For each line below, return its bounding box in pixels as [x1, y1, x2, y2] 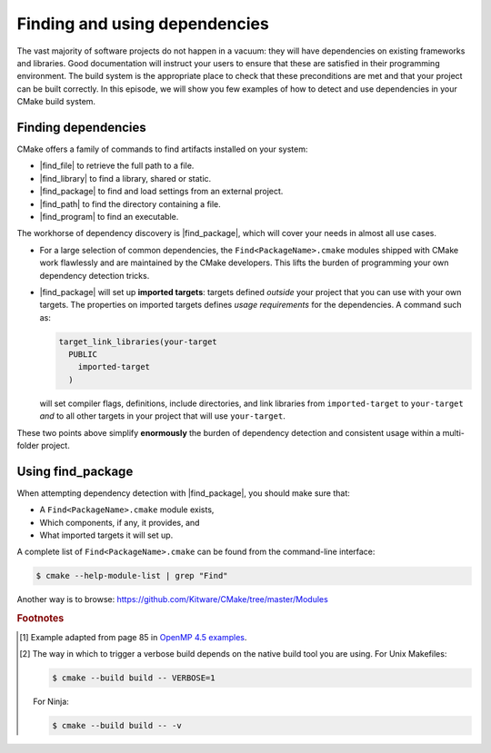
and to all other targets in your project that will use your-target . [39, 411, 286, 421]
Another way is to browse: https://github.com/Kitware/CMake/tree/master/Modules [16, 594, 329, 605]
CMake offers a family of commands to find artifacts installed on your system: [16, 144, 308, 154]
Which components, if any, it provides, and [39, 517, 200, 528]
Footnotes [16, 612, 65, 625]
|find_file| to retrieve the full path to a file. [39, 160, 195, 172]
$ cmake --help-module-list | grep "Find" [35, 570, 228, 581]
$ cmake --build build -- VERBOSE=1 [51, 672, 215, 683]
